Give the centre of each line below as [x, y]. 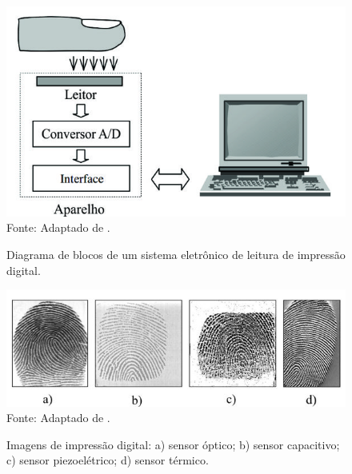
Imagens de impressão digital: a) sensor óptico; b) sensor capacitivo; [173, 444]
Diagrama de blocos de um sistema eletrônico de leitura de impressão [176, 255]
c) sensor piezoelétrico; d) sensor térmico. [108, 460]
